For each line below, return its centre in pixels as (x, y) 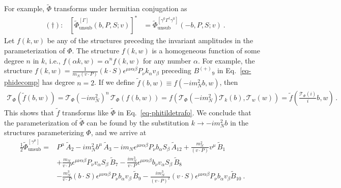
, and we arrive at (119, 132)
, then (229, 82)
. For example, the (226, 60)
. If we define (115, 82)
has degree (58, 82)
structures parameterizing (44, 132)
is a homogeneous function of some (206, 50)
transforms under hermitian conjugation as (120, 8)
